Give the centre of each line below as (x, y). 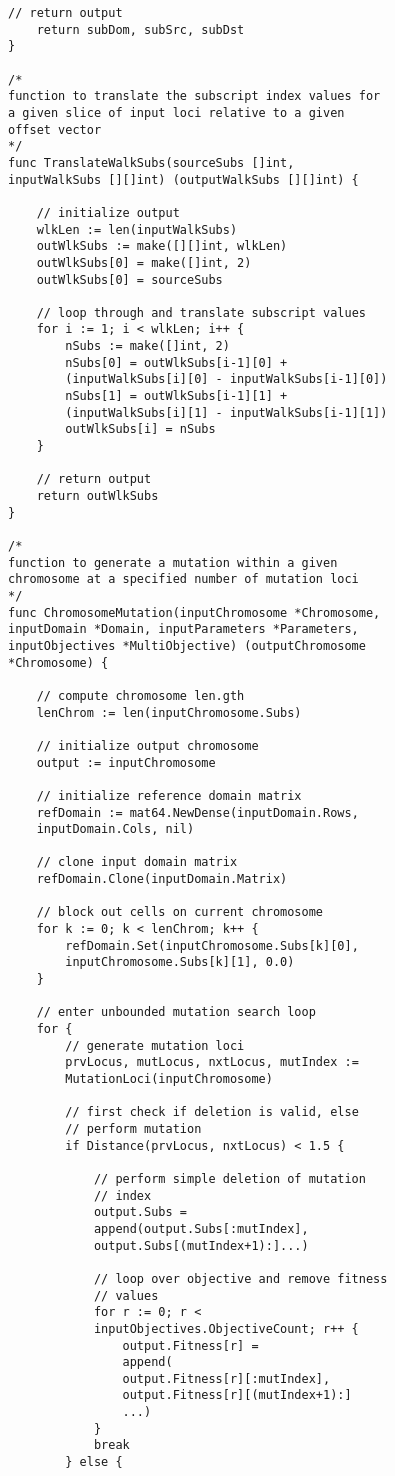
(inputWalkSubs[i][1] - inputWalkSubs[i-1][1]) (226, 412)
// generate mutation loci (155, 1045)
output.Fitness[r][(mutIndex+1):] (237, 1395)
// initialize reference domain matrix (169, 795)
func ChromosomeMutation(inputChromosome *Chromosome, (194, 612)
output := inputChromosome (126, 762)
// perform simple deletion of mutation (229, 1178)
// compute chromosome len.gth (140, 695)
